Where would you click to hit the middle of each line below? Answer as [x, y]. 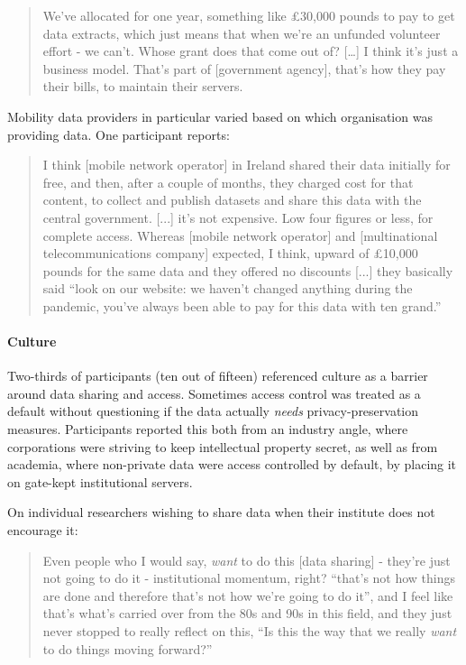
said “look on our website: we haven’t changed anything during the [228, 288]
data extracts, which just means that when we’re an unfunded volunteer [242, 33]
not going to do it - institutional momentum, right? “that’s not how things [249, 578]
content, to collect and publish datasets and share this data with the [232, 200]
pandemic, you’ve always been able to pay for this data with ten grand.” [242, 305]
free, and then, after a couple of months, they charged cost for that [228, 182]
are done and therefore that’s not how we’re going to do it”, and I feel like [248, 595]
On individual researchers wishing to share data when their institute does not [221, 512]
